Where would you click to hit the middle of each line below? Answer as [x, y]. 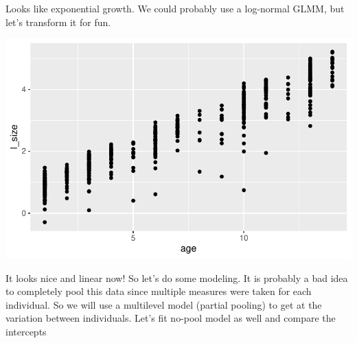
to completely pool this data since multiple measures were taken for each [159, 291]
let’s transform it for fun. [58, 22]
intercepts [26, 331]
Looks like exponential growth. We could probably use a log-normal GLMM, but [175, 8]
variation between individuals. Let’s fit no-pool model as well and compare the [171, 318]
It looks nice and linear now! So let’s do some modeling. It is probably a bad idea [177, 277]
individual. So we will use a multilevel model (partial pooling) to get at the [164, 304]
